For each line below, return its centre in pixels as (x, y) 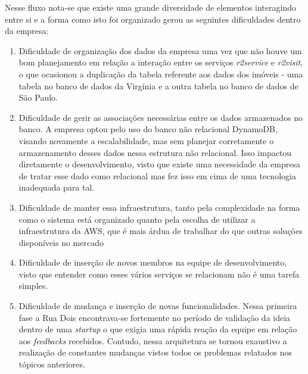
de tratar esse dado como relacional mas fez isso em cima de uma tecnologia (157, 175)
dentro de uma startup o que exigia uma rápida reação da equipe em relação (158, 329)
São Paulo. (38, 97)
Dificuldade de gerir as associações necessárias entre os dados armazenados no (161, 117)
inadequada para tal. (57, 187)
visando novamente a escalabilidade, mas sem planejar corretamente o (146, 140)
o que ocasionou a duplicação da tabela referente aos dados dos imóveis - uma (161, 74)
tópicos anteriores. (52, 364)
